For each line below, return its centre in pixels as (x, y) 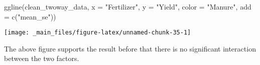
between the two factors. (42, 58)
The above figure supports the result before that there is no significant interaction (130, 48)
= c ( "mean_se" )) (30, 16)
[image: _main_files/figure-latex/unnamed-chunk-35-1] (98, 33)
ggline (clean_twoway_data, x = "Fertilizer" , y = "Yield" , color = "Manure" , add (128, 6)
